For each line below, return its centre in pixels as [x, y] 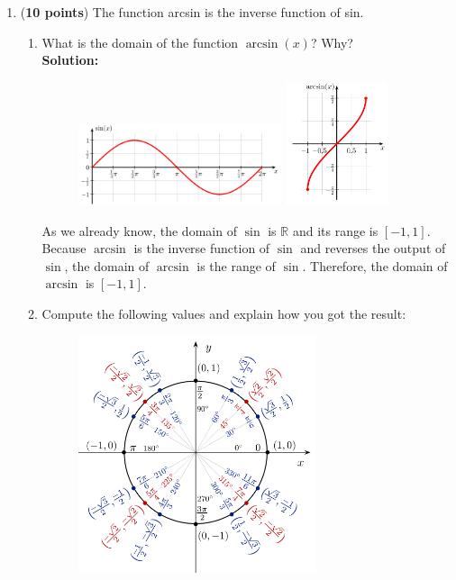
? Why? [332, 42]
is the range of [236, 265]
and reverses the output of [373, 248]
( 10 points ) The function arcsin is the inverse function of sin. [192, 12]
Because [64, 248]
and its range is [335, 230]
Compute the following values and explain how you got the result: [224, 313]
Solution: [70, 60]
